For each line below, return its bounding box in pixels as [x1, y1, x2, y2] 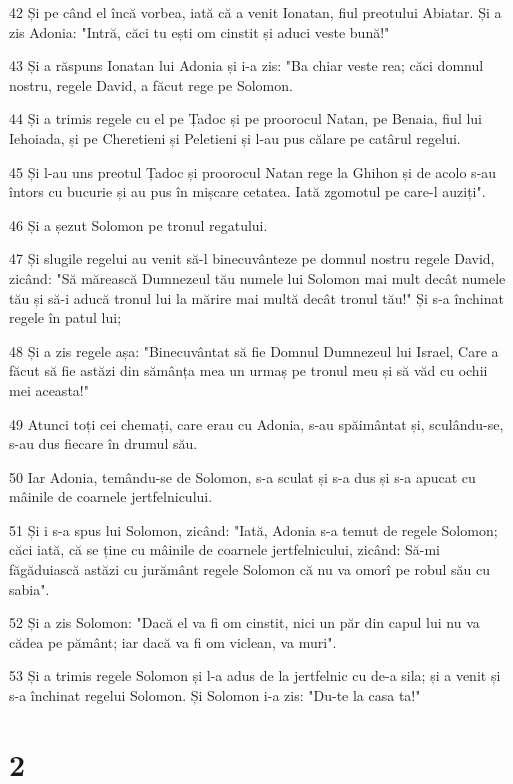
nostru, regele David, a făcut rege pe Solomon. [9, 74, 293, 95]
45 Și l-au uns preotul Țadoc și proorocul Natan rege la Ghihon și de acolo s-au [9, 161, 497, 182]
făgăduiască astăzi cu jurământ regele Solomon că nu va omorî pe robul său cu [9, 559, 491, 580]
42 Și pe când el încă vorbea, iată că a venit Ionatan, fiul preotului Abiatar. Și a [9, 2, 502, 22]
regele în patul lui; [9, 307, 122, 328]
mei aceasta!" [9, 379, 89, 400]
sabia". [9, 578, 50, 599]
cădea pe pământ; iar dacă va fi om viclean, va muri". [9, 631, 337, 652]
